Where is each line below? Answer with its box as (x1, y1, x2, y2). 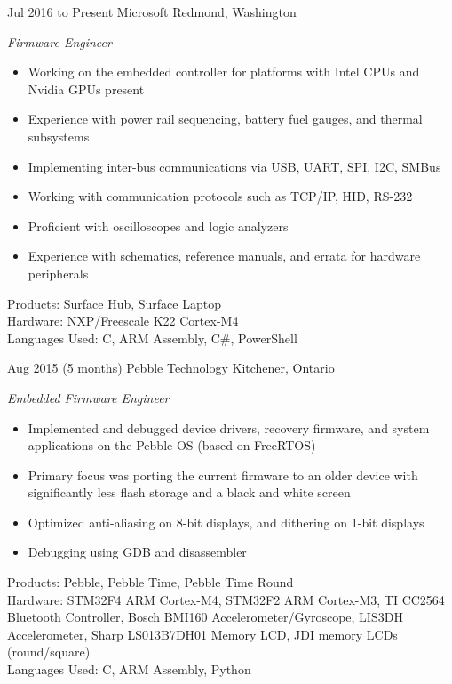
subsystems (28, 126, 90, 145)
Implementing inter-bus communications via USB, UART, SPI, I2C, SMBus (28, 157, 441, 175)
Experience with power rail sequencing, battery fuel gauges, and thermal (28, 109, 423, 128)
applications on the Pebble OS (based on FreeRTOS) (28, 436, 316, 455)
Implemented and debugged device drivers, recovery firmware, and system (28, 418, 430, 437)
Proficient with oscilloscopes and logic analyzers (28, 216, 289, 235)
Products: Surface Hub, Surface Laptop (7, 294, 221, 312)
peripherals (28, 263, 89, 282)
